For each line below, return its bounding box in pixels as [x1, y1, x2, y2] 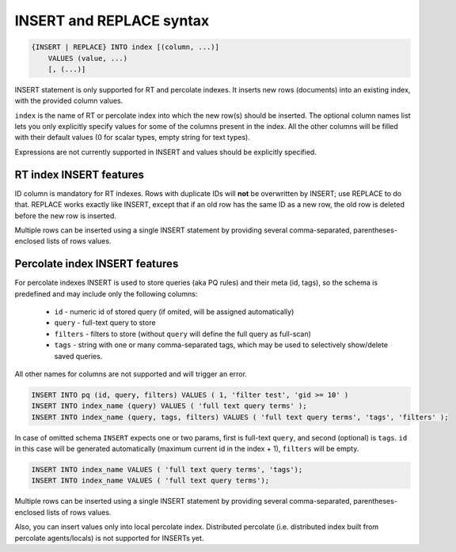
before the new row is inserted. [14, 210, 116, 221]
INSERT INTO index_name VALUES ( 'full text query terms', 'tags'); [31, 465, 303, 474]
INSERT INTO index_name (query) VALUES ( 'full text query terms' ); [31, 402, 307, 410]
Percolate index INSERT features [14, 257, 179, 270]
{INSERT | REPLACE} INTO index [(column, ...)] [31, 43, 219, 51]
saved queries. [54, 351, 103, 361]
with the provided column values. [14, 96, 123, 106]
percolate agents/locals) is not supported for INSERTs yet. [14, 533, 204, 543]
